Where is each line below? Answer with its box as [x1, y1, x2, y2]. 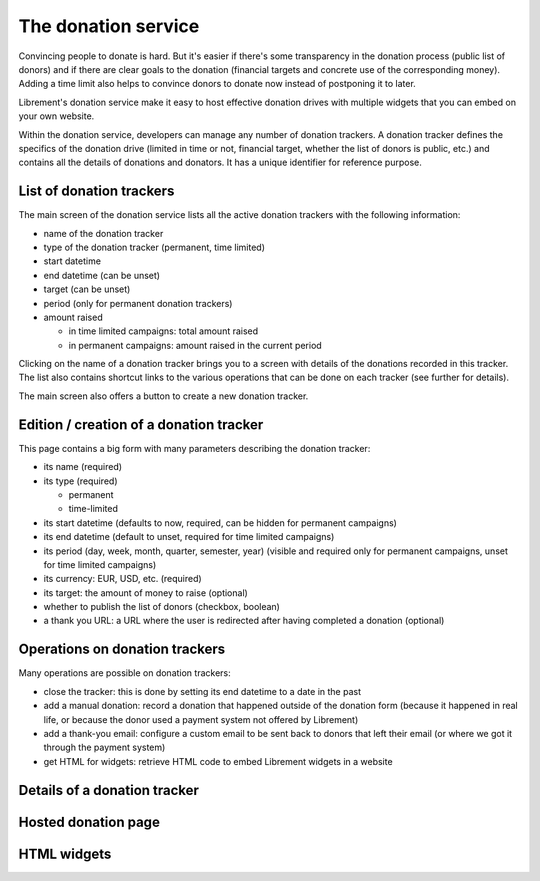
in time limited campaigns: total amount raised [68, 325, 259, 337]
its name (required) [43, 461, 123, 473]
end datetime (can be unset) [43, 269, 160, 281]
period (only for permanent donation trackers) [43, 297, 233, 309]
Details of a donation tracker [18, 781, 200, 799]
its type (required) [43, 475, 118, 487]
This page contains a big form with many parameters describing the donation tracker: [18, 442, 371, 454]
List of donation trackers [18, 183, 175, 200]
